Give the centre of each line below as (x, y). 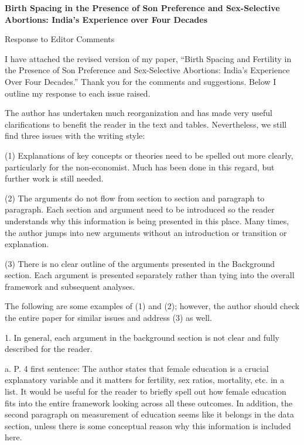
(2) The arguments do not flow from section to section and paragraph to (135, 198)
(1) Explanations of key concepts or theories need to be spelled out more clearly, (149, 155)
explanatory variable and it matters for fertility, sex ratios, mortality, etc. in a (145, 380)
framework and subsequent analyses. (70, 286)
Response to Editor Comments (60, 39)
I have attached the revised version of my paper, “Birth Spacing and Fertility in (148, 58)
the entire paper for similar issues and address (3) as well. (108, 318)
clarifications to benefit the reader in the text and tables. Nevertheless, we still (146, 124)
